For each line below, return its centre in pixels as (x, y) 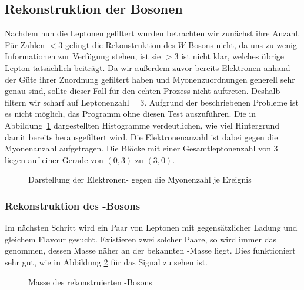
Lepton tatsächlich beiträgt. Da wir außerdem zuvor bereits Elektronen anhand (148, 67)
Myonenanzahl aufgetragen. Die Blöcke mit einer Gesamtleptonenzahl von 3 (141, 148)
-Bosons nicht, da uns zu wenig (241, 44)
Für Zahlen (25, 44)
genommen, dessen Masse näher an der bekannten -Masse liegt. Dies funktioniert (150, 250)
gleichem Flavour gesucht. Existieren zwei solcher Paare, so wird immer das (141, 239)
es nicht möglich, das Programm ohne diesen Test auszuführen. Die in (131, 114)
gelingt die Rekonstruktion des (120, 44)
